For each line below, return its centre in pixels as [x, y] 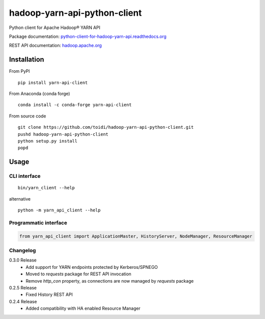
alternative [20, 199]
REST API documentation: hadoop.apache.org [55, 45]
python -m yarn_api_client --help [59, 210]
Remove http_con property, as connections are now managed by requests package [110, 281]
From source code [27, 116]
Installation [26, 60]
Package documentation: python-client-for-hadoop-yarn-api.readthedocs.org [88, 36]
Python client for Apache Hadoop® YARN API [55, 28]
